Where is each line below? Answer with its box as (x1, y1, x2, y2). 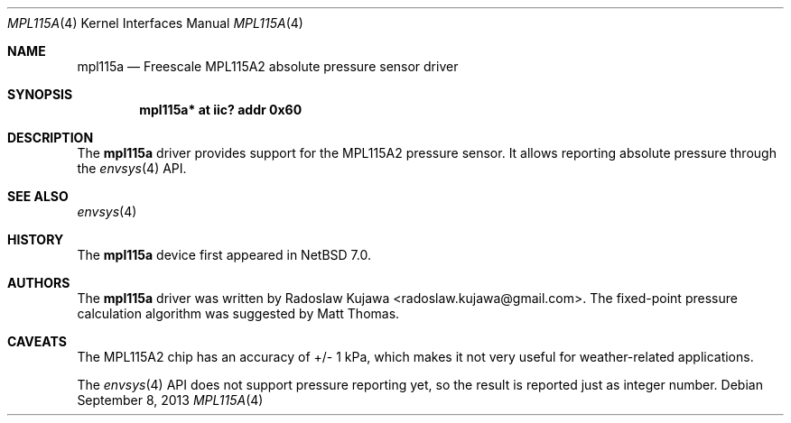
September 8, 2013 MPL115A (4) (77, 392, 264, 408)
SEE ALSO (7, 189, 69, 204)
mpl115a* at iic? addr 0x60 (139, 102, 302, 117)
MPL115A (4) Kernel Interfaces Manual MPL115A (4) (7, 15, 303, 31)
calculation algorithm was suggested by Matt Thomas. (77, 306, 400, 321)
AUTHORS (7, 275, 70, 290)
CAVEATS (7, 334, 67, 349)
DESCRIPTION (7, 130, 94, 145)
